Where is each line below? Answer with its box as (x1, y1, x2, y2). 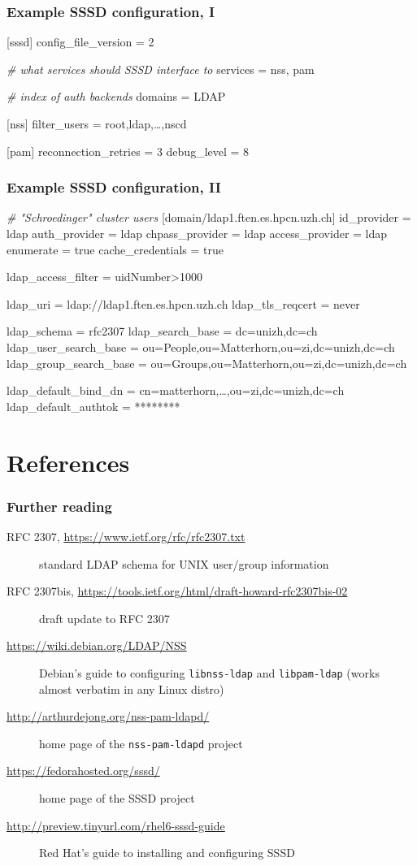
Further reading (7, 496, 112, 516)
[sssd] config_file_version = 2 (7, 33, 154, 50)
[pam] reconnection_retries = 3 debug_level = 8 (7, 142, 250, 159)
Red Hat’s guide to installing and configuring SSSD (39, 844, 295, 861)
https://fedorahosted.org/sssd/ (7, 762, 160, 779)
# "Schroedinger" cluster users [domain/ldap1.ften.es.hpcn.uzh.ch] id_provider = (7, 209, 411, 226)
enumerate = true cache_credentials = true (7, 240, 224, 258)
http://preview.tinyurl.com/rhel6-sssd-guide (7, 816, 225, 834)
